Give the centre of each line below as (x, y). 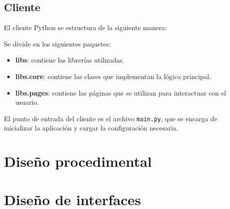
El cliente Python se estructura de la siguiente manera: (85, 27)
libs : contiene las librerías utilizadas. (70, 60)
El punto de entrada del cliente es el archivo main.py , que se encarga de (111, 118)
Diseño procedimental (78, 161)
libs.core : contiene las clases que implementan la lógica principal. (113, 76)
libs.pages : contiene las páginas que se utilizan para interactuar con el (121, 92)
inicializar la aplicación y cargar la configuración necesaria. (91, 128)
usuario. (27, 102)
